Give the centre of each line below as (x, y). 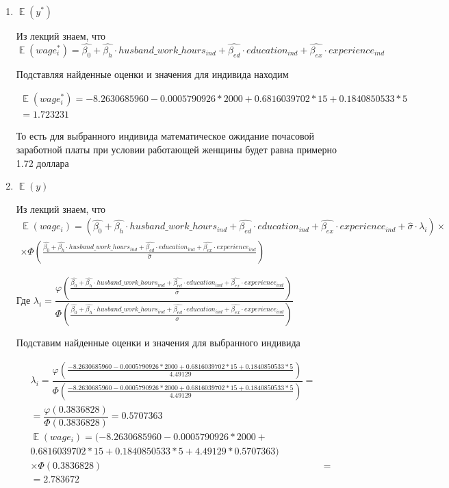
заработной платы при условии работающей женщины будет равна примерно (176, 150)
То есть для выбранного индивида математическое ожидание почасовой (165, 136)
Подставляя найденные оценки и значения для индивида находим (152, 74)
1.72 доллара (42, 163)
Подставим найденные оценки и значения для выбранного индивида (158, 343)
